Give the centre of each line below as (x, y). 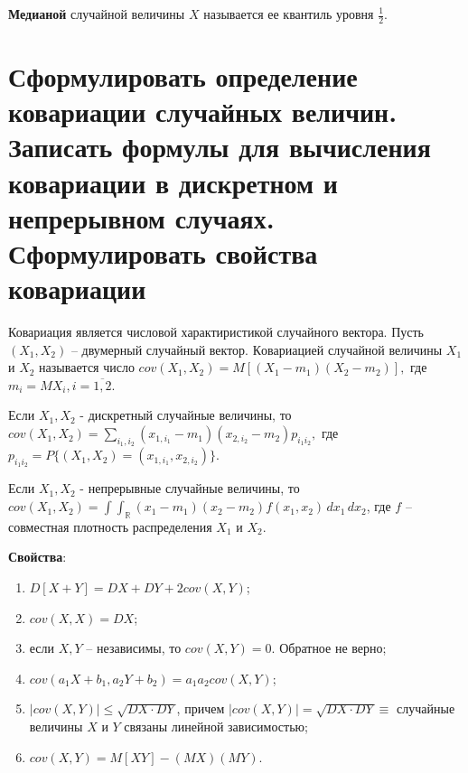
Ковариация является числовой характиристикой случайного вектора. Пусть (216, 332)
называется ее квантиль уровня (289, 14)
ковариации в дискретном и (173, 182)
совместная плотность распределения (110, 526)
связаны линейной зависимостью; (216, 726)
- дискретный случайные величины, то (186, 415)
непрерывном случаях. (141, 217)
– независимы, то (134, 648)
